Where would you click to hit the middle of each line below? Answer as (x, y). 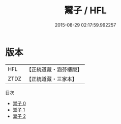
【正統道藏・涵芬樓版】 (54, 69)
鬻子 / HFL (85, 10)
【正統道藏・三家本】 (52, 79)
